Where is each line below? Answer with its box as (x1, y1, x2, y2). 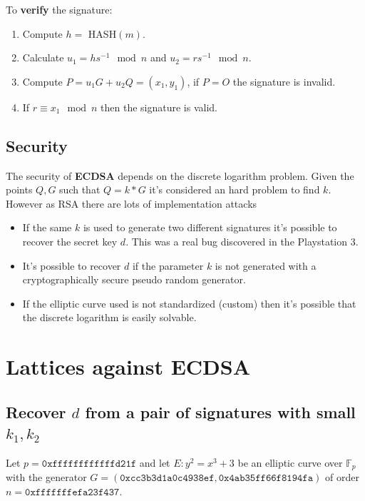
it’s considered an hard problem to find (149, 182, 320, 197)
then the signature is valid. (101, 99, 217, 114)
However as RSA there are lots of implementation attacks (6, 196, 257, 211)
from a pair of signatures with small (85, 400, 356, 422)
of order (324, 470, 359, 485)
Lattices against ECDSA (6, 352, 251, 381)
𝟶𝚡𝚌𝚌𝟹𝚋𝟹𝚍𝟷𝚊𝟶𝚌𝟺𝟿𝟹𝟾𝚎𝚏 (120, 473, 215, 484)
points (6, 182, 33, 197)
